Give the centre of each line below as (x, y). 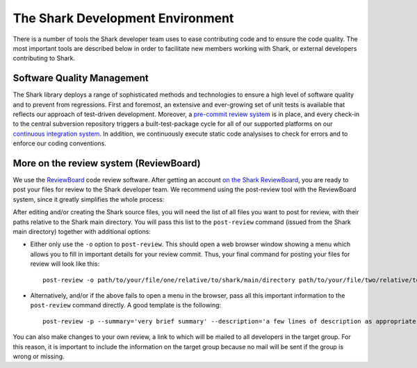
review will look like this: (65, 264)
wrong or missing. (39, 356)
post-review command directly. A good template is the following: (126, 305)
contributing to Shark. (44, 58)
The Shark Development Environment (123, 18)
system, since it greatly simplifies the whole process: (89, 199)
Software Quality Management (81, 78)
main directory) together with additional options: (82, 232)
